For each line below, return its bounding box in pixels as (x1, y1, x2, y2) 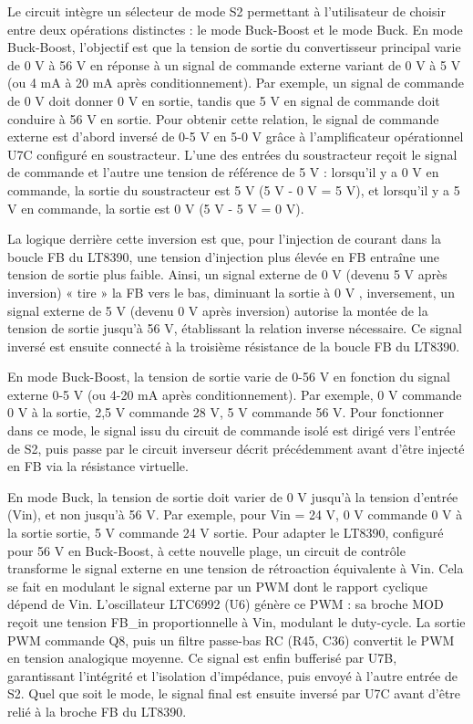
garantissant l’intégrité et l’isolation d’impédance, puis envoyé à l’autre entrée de (7, 666, 458, 685)
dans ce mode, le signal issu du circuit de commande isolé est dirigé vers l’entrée (7, 421, 456, 440)
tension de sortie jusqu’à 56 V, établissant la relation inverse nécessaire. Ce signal (7, 319, 462, 338)
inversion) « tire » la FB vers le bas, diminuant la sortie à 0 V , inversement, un (7, 282, 455, 301)
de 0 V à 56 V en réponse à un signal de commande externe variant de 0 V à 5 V (7, 55, 461, 74)
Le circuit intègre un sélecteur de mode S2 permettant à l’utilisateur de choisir (7, 2, 446, 20)
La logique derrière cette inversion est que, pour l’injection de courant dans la (7, 229, 441, 248)
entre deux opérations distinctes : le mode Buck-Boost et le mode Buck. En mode (7, 19, 463, 38)
